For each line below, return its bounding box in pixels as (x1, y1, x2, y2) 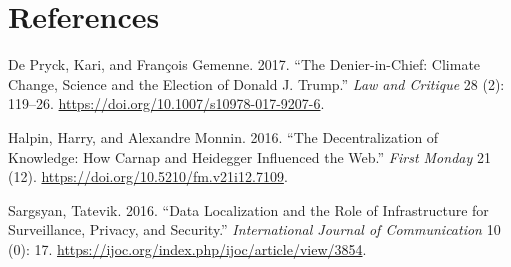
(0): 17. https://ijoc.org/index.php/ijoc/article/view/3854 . (8, 238, 367, 259)
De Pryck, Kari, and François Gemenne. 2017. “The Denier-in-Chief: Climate (8, 54, 481, 75)
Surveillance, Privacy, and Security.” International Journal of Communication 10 (8, 219, 501, 240)
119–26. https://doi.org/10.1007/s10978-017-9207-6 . (8, 93, 325, 114)
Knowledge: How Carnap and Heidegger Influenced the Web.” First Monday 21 (8, 146, 491, 167)
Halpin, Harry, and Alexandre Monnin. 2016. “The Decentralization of (8, 126, 439, 147)
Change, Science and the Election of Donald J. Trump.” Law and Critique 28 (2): (8, 73, 505, 94)
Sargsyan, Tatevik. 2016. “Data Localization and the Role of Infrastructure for (8, 199, 489, 220)
